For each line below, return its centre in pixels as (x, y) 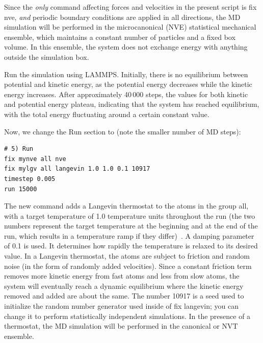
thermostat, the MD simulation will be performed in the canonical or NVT (121, 326)
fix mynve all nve (35, 159)
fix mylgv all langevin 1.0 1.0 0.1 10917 (77, 169)
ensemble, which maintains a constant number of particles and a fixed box (120, 37)
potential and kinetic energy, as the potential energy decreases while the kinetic (128, 84)
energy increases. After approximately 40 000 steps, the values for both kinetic (126, 94)
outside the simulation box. (47, 56)
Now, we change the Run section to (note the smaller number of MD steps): (123, 131)
